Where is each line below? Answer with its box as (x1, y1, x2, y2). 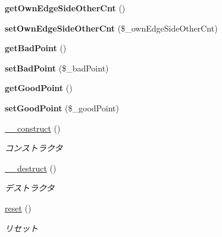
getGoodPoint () (5, 82, 73, 94)
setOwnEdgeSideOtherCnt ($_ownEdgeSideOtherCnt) (5, 21, 218, 34)
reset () (5, 201, 32, 214)
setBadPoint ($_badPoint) (5, 61, 109, 74)
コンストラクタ (5, 142, 63, 154)
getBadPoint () (5, 42, 67, 54)
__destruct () (5, 161, 57, 174)
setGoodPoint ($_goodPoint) (5, 101, 119, 114)
